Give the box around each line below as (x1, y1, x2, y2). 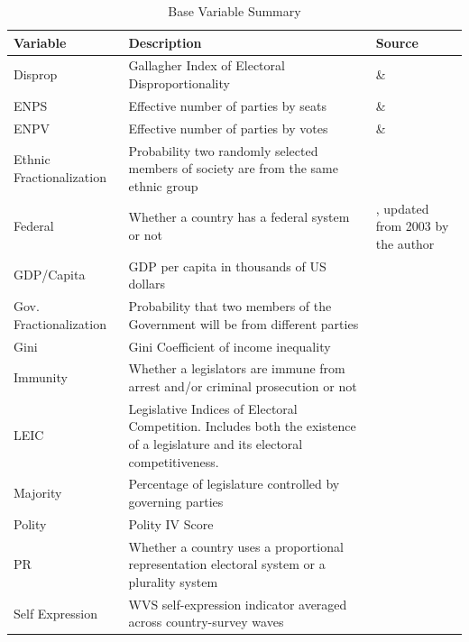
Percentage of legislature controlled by (128, 474, 340, 493)
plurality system (128, 572, 218, 591)
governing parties (128, 492, 224, 510)
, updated (375, 198, 429, 217)
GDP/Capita (14, 265, 86, 284)
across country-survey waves (128, 612, 284, 631)
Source (375, 32, 418, 51)
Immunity (14, 368, 68, 387)
